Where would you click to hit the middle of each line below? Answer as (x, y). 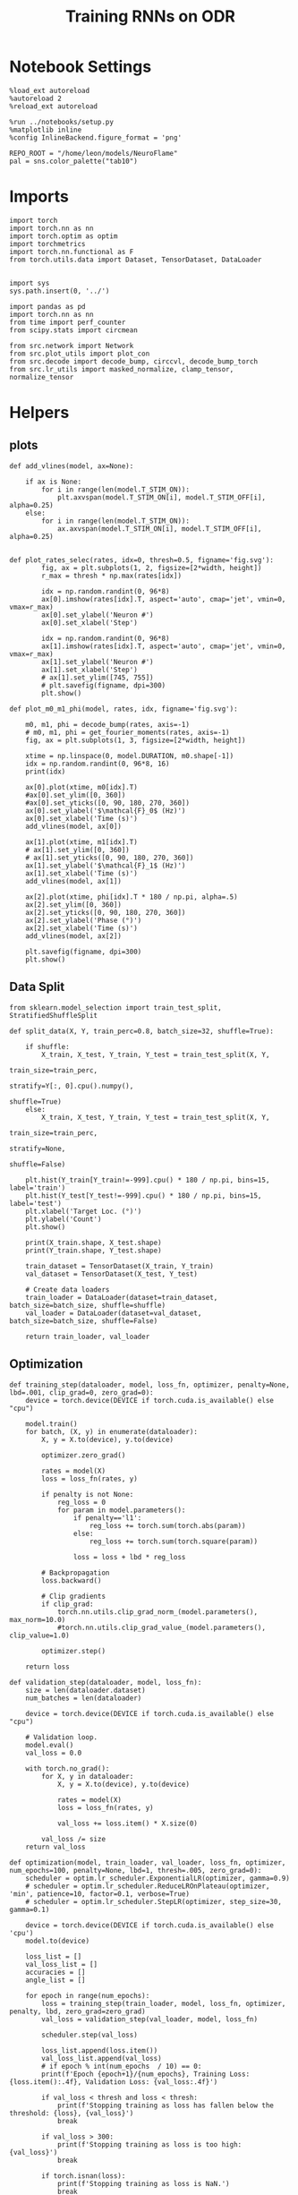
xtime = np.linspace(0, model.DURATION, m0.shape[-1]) (130, 756)
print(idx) (46, 772)
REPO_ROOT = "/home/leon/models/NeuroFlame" (94, 153)
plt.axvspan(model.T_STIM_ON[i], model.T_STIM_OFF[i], (162, 497)
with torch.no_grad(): (68, 1768)
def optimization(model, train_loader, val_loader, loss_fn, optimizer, (148, 1862)
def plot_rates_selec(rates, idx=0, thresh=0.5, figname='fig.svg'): (142, 560)
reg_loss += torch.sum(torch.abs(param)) (167, 1525)
